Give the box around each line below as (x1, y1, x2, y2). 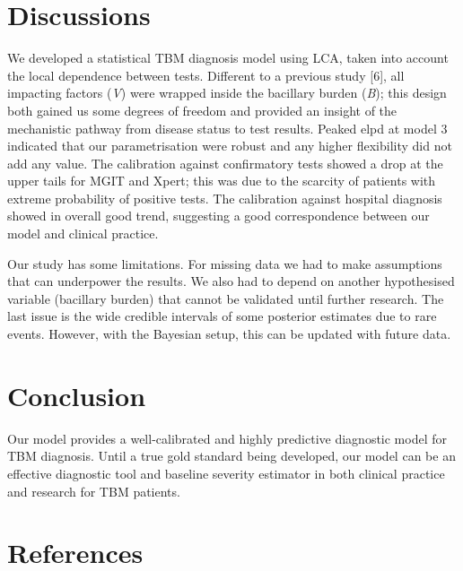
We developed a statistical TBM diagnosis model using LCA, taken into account (7, 48, 449, 67)
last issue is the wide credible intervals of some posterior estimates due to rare (7, 307, 437, 325)
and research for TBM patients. (7, 481, 180, 500)
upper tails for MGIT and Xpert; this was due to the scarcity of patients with (7, 171, 436, 190)
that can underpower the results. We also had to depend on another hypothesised (7, 272, 455, 290)
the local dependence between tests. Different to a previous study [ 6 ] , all (7, 65, 405, 84)
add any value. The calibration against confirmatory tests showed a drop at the (7, 153, 443, 172)
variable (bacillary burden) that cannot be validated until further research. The (7, 289, 444, 307)
